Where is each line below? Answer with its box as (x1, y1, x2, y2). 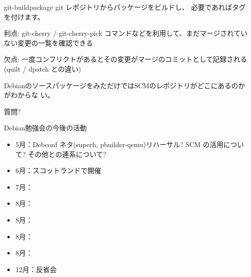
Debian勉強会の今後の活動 (4, 123, 87, 133)
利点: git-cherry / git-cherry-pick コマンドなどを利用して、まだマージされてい (4, 28, 248, 38)
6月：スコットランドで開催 (15, 165, 101, 176)
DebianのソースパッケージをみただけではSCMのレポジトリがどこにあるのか (4, 80, 245, 90)
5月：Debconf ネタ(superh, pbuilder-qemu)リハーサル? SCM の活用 (15, 139, 224, 149)
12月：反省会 (15, 264, 57, 274)
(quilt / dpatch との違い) (4, 63, 81, 74)
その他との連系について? (28, 149, 107, 159)
